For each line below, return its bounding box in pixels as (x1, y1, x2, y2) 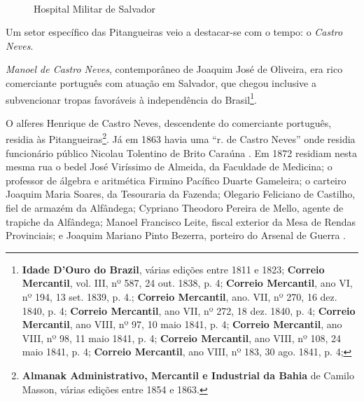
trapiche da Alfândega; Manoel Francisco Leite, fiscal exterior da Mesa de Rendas (6, 214, 356, 229)
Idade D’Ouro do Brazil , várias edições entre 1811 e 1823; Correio (22, 261, 325, 276)
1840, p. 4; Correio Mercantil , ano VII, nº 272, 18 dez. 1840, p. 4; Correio (22, 303, 356, 318)
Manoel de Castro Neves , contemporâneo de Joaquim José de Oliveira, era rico (6, 62, 343, 76)
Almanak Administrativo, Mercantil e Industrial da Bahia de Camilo (22, 367, 354, 382)
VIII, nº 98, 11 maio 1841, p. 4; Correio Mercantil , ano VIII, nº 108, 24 (22, 330, 342, 345)
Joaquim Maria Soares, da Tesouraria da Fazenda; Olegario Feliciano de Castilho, (6, 186, 356, 201)
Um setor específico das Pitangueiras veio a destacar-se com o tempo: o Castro (6, 25, 343, 39)
